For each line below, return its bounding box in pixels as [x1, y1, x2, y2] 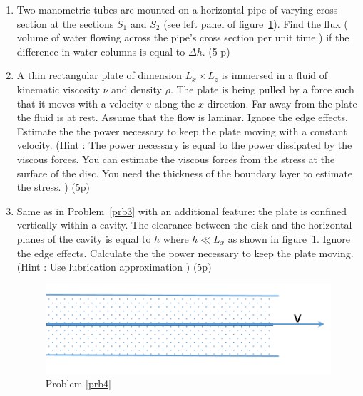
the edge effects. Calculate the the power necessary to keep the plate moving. [16, 245, 354, 260]
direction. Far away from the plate [207, 95, 357, 110]
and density [111, 81, 162, 96]
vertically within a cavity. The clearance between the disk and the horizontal [16, 217, 352, 232]
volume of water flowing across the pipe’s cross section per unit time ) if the [16, 30, 349, 45]
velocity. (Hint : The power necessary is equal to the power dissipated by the [16, 137, 352, 152]
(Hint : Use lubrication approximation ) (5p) [16, 259, 212, 274]
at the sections [50, 16, 114, 31]
